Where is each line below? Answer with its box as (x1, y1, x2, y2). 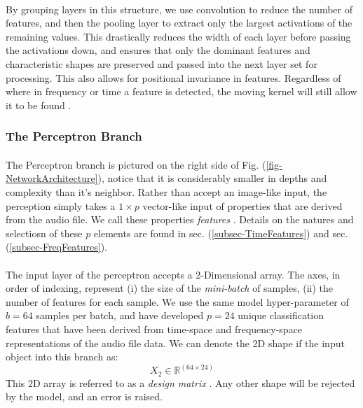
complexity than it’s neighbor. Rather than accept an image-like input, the (6, 184, 327, 199)
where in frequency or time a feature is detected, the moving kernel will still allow (6, 84, 357, 99)
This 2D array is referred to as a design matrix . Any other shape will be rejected (6, 375, 355, 390)
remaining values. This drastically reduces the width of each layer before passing (6, 29, 351, 43)
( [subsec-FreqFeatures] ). (6, 239, 107, 254)
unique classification (238, 308, 324, 323)
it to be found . (6, 97, 71, 112)
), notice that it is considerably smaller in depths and (97, 171, 327, 185)
